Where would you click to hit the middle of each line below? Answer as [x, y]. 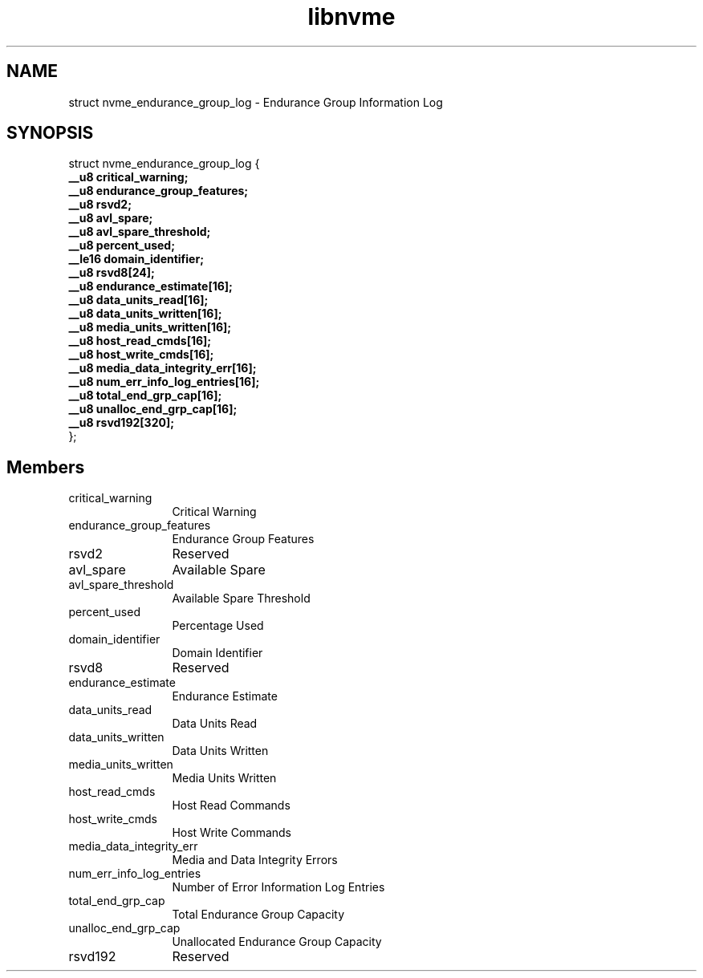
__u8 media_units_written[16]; [150, 327]
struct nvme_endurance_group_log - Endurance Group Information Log [256, 102]
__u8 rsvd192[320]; [121, 423]
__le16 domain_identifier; [136, 259]
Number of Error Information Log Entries [278, 887]
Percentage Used [218, 626]
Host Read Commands [231, 806]
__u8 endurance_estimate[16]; [150, 286]
